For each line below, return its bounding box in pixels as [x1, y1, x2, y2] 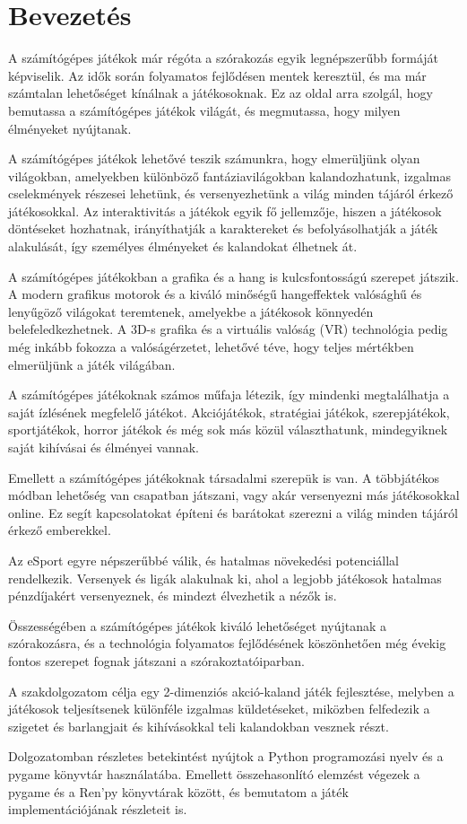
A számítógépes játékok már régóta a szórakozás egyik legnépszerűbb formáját [8, 48, 439, 67]
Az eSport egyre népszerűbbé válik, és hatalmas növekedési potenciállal [8, 550, 399, 569]
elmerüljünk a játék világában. [8, 355, 176, 373]
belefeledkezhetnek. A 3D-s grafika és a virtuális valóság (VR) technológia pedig [8, 320, 448, 338]
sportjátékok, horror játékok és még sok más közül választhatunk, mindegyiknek [8, 420, 448, 439]
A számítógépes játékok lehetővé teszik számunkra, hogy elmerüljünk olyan [8, 149, 420, 168]
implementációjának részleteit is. [8, 800, 187, 819]
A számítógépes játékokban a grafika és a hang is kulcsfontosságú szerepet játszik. [8, 267, 459, 285]
